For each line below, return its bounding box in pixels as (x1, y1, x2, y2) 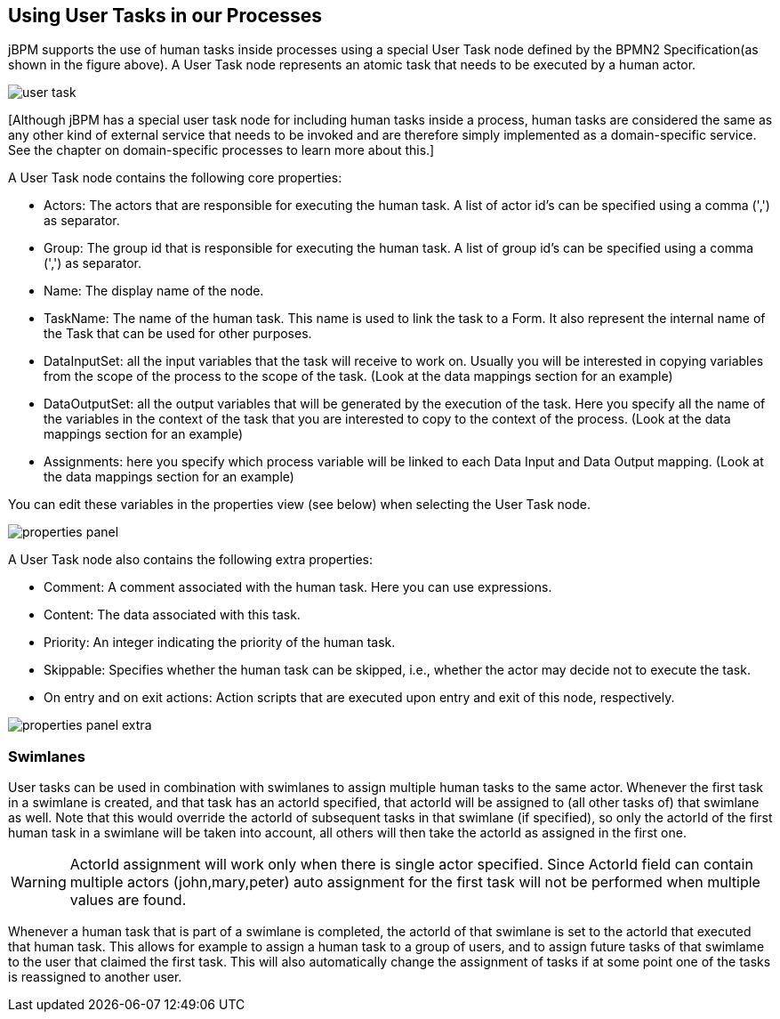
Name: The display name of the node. (44, 283, 264, 299)
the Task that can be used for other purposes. (44, 326, 312, 342)
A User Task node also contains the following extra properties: (8, 552, 374, 568)
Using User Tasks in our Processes (8, 4, 323, 27)
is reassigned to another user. (8, 969, 182, 985)
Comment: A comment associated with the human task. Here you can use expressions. (44, 579, 552, 595)
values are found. (69, 891, 187, 910)
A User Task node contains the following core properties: (8, 170, 342, 186)
